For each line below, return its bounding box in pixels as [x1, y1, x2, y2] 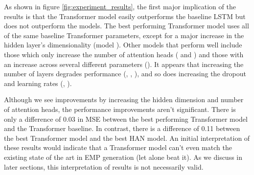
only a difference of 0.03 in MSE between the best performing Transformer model [4, 113, 248, 124]
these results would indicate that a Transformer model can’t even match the [4, 142, 232, 153]
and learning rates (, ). [4, 78, 72, 88]
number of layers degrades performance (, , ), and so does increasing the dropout [4, 68, 246, 79]
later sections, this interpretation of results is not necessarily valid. [4, 161, 204, 172]
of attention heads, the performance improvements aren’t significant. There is [4, 104, 236, 114]
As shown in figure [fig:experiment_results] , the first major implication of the [4, 1, 236, 11]
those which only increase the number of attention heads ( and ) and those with [4, 49, 244, 59]
